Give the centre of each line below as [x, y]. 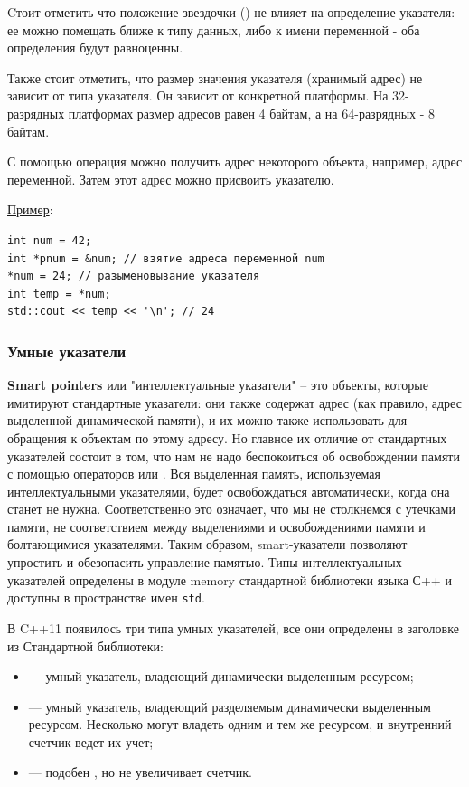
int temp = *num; [59, 294]
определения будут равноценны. [95, 47]
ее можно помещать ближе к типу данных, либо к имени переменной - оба [214, 29]
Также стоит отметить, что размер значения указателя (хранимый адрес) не [215, 77]
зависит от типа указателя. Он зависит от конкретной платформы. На [198, 95]
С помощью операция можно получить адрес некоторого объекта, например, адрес [235, 161]
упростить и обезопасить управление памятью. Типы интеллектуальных [205, 562]
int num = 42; [50, 240]
